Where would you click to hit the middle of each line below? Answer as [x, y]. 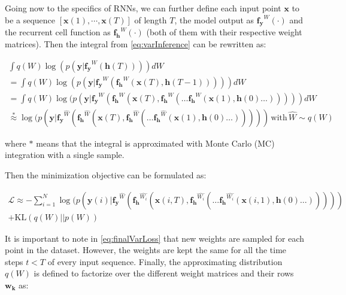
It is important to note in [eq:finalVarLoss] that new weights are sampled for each [155, 238]
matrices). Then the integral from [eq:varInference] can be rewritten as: [136, 43]
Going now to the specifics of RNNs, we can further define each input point [143, 8]
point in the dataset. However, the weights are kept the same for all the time [146, 250]
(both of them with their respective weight [224, 32]
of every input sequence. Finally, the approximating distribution [165, 261]
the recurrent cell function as [58, 32]
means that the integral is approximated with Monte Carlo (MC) [155, 143]
